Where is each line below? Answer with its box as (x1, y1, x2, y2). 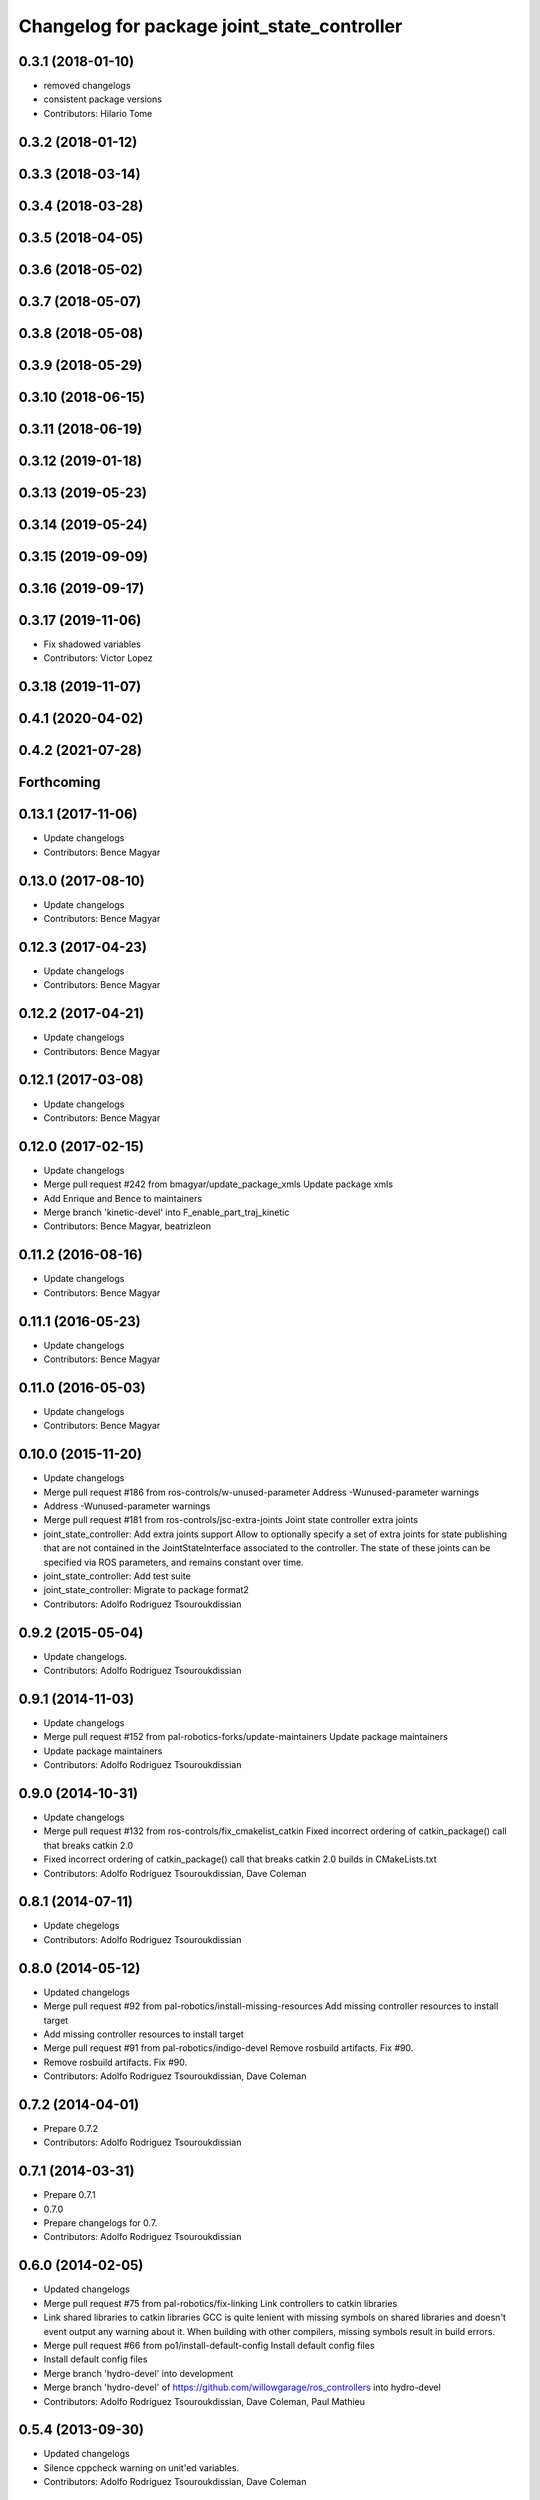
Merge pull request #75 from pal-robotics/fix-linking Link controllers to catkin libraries (43, 2297, 398, 2309)
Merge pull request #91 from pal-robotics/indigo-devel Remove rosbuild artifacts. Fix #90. (43, 2042, 414, 2054)
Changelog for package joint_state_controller (18, 15, 403, 37)
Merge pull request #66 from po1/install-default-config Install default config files (43, 2339, 375, 2351)
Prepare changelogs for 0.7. (43, 2217, 158, 2229)
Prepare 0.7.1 (43, 2189, 96, 2201)
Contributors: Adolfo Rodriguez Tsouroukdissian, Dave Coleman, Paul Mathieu (43, 2395, 365, 2407)
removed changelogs (43, 80, 131, 92)
